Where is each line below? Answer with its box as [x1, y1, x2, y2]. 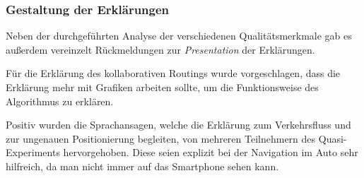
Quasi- [318, 131, 347, 146]
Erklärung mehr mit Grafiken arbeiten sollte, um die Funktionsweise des [6, 80, 319, 94]
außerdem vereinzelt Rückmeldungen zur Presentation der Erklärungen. [6, 42, 315, 57]
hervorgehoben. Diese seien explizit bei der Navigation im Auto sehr [63, 145, 358, 160]
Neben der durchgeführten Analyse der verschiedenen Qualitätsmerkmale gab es [6, 28, 352, 43]
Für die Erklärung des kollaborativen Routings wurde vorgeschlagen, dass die [6, 66, 341, 81]
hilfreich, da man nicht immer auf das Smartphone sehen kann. [6, 158, 279, 173]
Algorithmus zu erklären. [6, 93, 114, 108]
